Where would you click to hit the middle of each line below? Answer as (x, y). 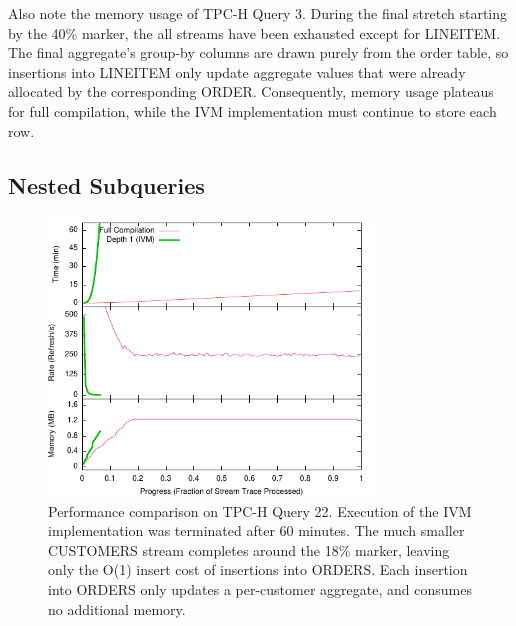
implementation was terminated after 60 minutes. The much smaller (256, 530)
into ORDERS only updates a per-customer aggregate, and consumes (260, 589)
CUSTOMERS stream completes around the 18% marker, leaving (249, 549)
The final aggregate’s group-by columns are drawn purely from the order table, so (258, 52)
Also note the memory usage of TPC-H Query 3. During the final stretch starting (258, 13)
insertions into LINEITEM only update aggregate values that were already (237, 71)
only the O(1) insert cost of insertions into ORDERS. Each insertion (258, 569)
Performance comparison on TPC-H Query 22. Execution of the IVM (260, 510)
